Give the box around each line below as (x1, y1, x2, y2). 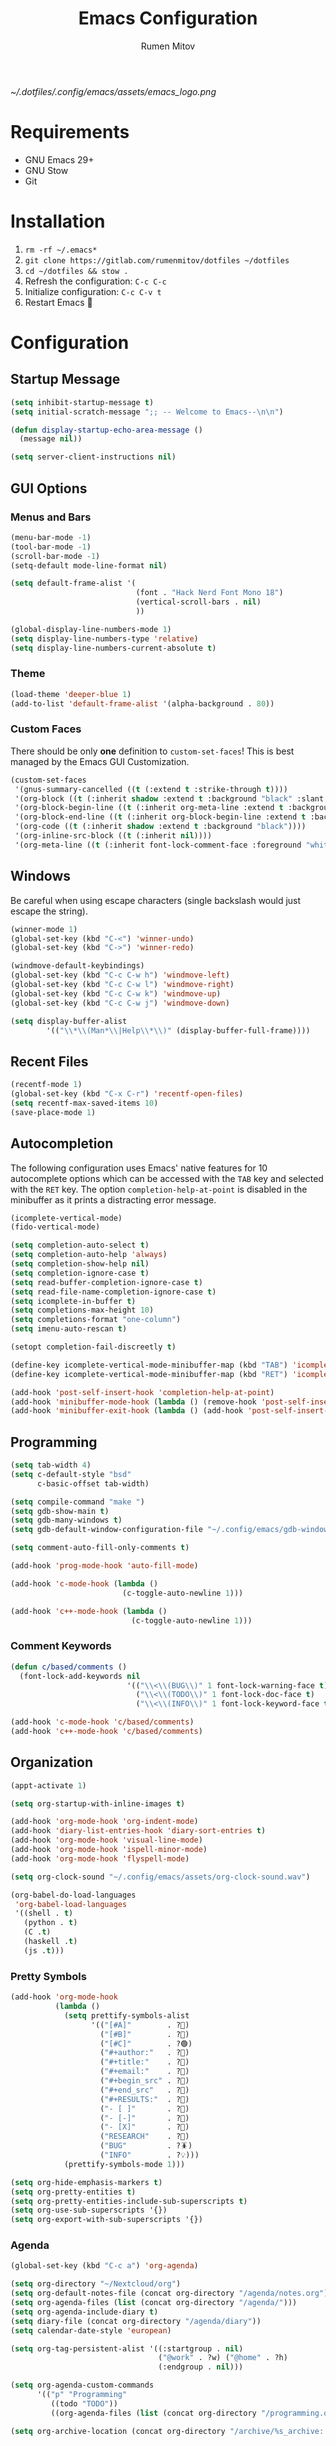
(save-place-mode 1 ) (10, 1107, 97, 1117)
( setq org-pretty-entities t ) (10, 2187, 137, 2197)
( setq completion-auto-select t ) (10, 1240, 150, 1251)
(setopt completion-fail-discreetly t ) (10, 1342, 177, 1352)
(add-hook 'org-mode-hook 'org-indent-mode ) (10, 1817, 199, 1827)
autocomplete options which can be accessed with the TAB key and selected (10, 1172, 324, 1184)
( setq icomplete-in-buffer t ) (10, 1296, 137, 1306)
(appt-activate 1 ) (10, 1780, 87, 1791)
